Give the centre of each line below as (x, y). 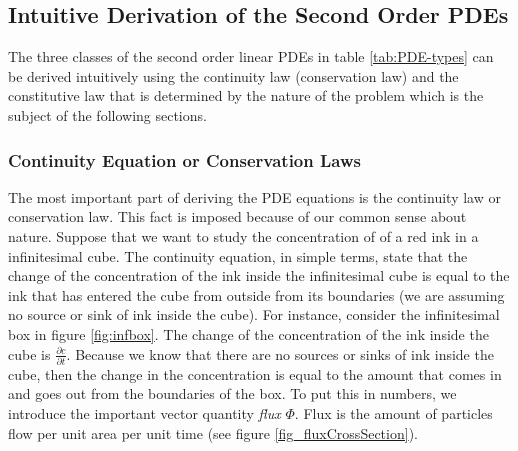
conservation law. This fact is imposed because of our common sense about (237, 216)
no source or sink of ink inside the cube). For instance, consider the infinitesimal (254, 314)
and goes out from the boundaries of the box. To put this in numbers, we (232, 393)
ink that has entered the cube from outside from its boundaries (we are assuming (256, 294)
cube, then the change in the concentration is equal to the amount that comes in (255, 373)
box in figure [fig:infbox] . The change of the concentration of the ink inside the (248, 333)
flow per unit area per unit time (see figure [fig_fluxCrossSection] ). (213, 432)
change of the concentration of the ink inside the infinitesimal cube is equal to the (259, 275)
